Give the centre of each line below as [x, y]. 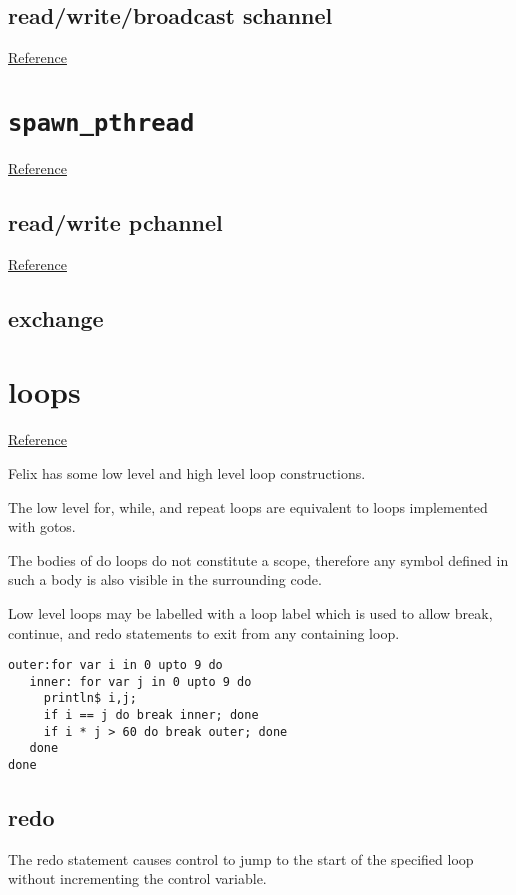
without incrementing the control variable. [137, 878]
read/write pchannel [115, 222]
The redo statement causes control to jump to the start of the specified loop [241, 858]
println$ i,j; [90, 698]
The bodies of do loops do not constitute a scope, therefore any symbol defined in [258, 559]
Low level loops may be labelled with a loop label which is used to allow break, [250, 612]
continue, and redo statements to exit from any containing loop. [204, 632]
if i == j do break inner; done [151, 715]
